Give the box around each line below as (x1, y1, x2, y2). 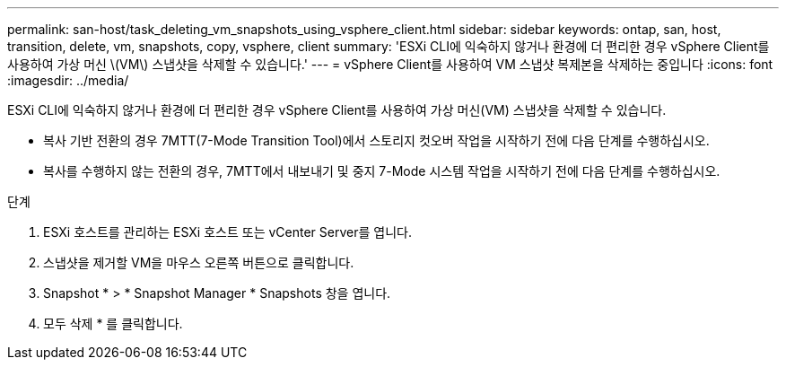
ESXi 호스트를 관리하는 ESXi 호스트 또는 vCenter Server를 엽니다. (43, 224, 412, 240)
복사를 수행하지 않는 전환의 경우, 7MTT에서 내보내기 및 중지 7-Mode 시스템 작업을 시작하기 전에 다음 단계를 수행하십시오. (43, 163, 720, 179)
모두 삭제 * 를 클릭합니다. (43, 316, 183, 331)
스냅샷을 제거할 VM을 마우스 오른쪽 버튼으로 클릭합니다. (43, 255, 354, 270)
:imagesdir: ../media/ (7, 73, 129, 88)
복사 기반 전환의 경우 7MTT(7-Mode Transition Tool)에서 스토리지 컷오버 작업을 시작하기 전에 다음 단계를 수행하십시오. (43, 133, 710, 148)
